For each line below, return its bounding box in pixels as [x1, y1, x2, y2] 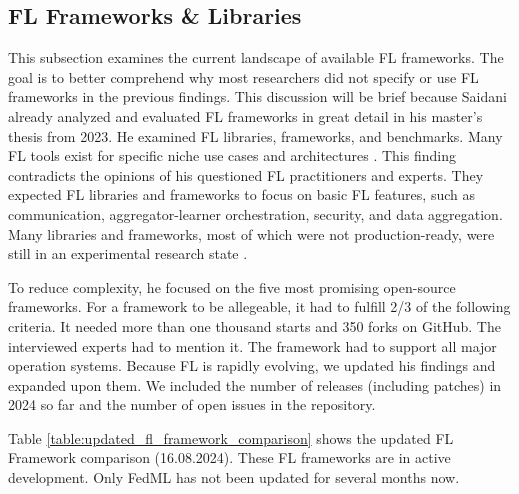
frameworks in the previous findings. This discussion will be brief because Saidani [8, 86, 507, 107]
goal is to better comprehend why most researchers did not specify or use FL [8, 66, 479, 87]
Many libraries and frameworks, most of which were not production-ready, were [8, 223, 495, 244]
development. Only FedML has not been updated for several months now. [8, 467, 460, 488]
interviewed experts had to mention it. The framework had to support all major [8, 335, 497, 356]
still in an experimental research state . [8, 243, 248, 264]
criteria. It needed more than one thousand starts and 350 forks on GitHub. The [8, 315, 501, 336]
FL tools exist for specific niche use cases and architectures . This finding [8, 145, 456, 166]
